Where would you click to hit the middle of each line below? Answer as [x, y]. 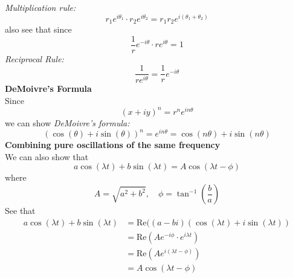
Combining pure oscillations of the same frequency [113, 145]
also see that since [38, 29]
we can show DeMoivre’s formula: [67, 122]
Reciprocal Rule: [34, 58]
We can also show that [47, 156]
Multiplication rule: [40, 7]
